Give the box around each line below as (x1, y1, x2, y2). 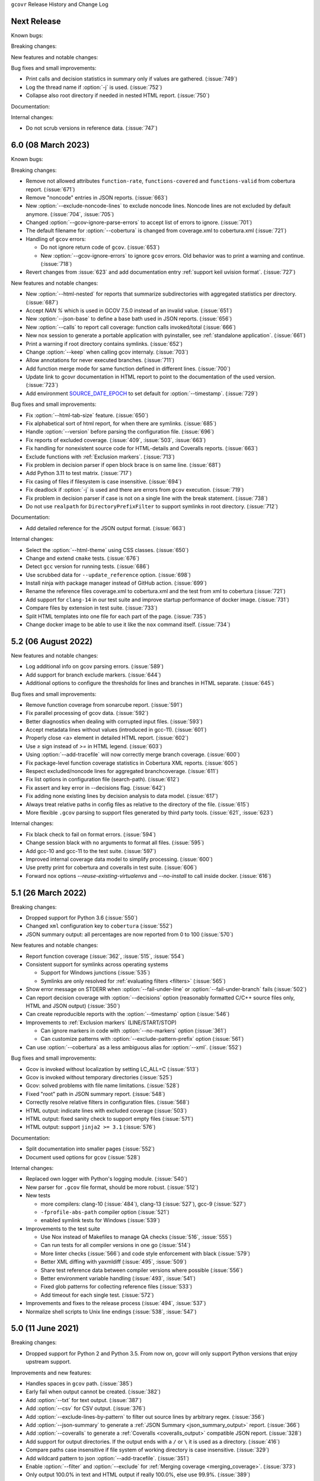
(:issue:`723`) (25, 382, 59, 389)
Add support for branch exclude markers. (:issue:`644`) (25, 671, 161, 678)
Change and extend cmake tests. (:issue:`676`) (25, 554, 140, 562)
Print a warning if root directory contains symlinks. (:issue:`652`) (25, 340, 183, 347)
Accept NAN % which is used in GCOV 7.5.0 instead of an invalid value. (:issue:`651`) (25, 307, 232, 314)
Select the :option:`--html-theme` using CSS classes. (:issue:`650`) (25, 546, 189, 553)
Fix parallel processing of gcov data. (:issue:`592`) (25, 710, 149, 717)
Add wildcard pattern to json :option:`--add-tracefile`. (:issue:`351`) (25, 1454, 190, 1461)
